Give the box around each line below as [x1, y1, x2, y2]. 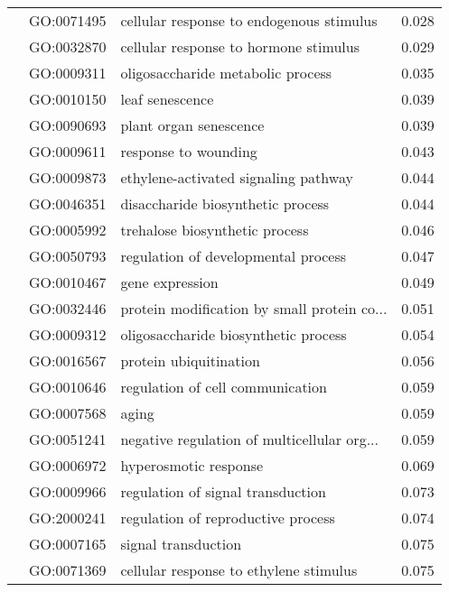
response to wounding [120, 141, 257, 162]
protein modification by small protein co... [120, 298, 388, 319]
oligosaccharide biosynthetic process [120, 324, 347, 345]
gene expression [120, 272, 219, 292]
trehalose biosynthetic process [120, 219, 309, 240]
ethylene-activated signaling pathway [120, 167, 353, 188]
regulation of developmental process [120, 245, 347, 266]
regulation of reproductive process [120, 507, 335, 528]
